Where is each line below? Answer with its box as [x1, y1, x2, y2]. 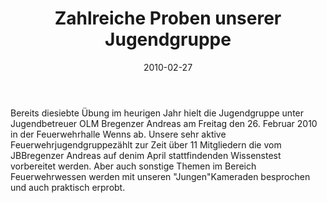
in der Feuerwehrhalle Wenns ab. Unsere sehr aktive [10, 128, 227, 140]
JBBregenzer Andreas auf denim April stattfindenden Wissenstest [10, 149, 282, 161]
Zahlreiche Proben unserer [54, 7, 282, 30]
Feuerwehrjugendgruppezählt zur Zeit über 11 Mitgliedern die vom [10, 138, 282, 151]
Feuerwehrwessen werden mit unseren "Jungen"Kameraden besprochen [10, 170, 311, 182]
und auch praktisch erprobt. [10, 181, 126, 193]
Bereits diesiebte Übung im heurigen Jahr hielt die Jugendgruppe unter [10, 107, 305, 119]
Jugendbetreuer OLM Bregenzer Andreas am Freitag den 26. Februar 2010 [10, 117, 318, 129]
